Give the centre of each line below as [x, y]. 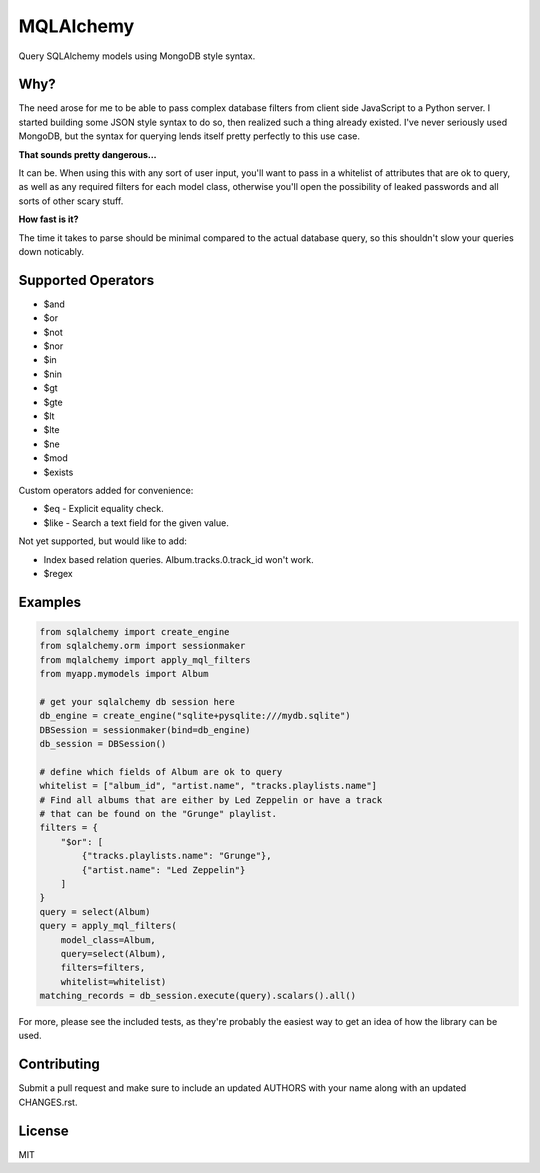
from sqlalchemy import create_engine [134, 631]
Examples [50, 601]
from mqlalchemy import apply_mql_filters [145, 659]
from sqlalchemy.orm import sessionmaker [142, 646]
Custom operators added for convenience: [106, 490]
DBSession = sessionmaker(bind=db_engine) [145, 729]
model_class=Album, [108, 939]
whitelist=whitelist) [113, 981]
